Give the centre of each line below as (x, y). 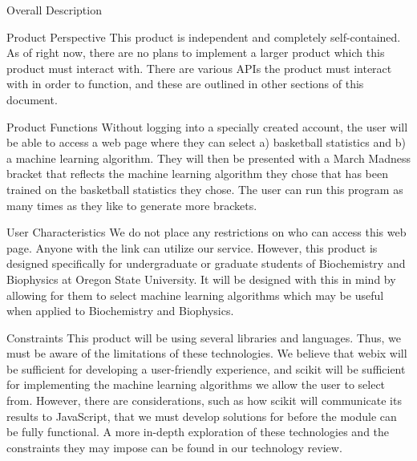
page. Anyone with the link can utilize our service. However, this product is (192, 247)
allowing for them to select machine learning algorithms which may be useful (195, 295)
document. (32, 99)
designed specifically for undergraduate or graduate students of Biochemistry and (206, 263)
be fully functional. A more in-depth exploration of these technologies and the (198, 432)
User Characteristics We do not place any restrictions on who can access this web (206, 232)
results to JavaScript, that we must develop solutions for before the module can (202, 416)
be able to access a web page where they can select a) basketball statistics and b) (206, 142)
